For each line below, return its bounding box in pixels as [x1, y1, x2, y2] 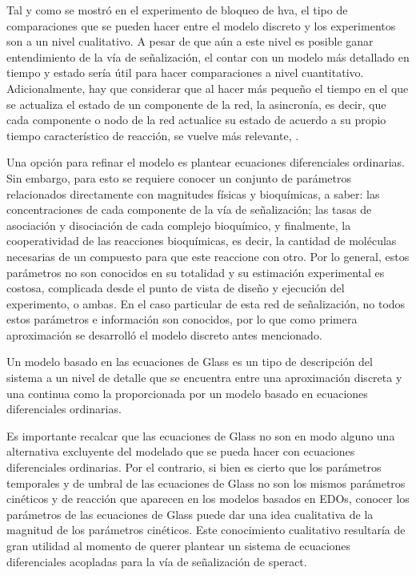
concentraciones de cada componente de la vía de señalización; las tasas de [6, 201, 372, 218]
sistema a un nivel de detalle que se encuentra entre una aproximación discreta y [6, 369, 402, 386]
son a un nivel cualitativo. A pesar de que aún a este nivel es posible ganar [6, 33, 374, 50]
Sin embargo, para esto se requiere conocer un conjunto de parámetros [6, 169, 351, 186]
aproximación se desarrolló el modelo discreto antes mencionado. [6, 326, 322, 343]
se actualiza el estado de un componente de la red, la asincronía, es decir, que [6, 95, 386, 112]
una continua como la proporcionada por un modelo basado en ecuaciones [6, 384, 368, 401]
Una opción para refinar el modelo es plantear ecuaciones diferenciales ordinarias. [6, 154, 405, 171]
